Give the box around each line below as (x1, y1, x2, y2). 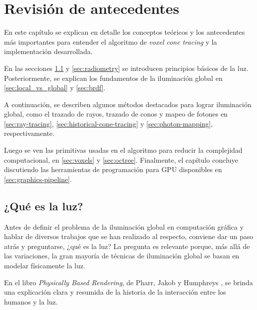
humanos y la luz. (4, 296, 58, 307)
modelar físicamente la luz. (4, 260, 85, 271)
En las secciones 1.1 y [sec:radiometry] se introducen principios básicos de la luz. (4, 62, 249, 73)
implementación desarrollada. (4, 46, 93, 57)
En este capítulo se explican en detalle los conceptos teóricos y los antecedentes (4, 27, 245, 37)
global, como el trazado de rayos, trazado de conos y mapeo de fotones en (4, 109, 228, 119)
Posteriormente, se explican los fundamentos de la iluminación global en (4, 72, 223, 83)
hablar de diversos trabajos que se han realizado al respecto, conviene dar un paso (4, 231, 254, 242)
